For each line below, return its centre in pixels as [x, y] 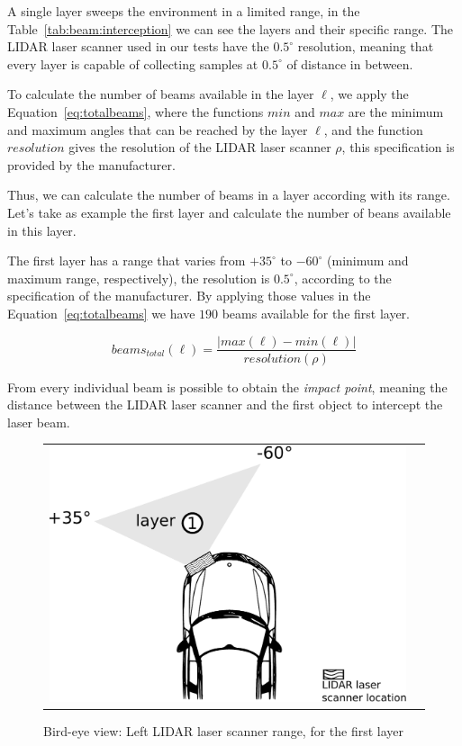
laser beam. [39, 422]
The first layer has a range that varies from [127, 261]
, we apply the [369, 94]
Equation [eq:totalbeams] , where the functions [136, 111]
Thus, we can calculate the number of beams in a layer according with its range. [229, 195]
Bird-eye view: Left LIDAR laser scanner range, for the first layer [224, 731]
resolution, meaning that [366, 46]
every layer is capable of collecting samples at [133, 63]
